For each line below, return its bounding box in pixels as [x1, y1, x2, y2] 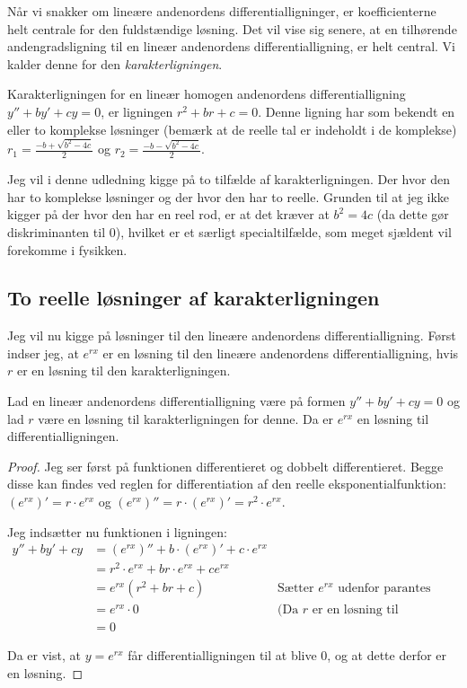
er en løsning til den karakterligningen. [16, 361, 231, 380]
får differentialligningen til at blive [128, 646, 317, 665]
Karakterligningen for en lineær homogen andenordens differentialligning [7, 84, 406, 103]
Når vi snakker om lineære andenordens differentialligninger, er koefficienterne [7, 2, 436, 20]
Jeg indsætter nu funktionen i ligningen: [7, 522, 227, 541]
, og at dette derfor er [327, 646, 447, 665]
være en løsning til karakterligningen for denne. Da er [38, 409, 334, 428]
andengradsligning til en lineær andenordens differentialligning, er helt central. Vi [7, 37, 456, 56]
